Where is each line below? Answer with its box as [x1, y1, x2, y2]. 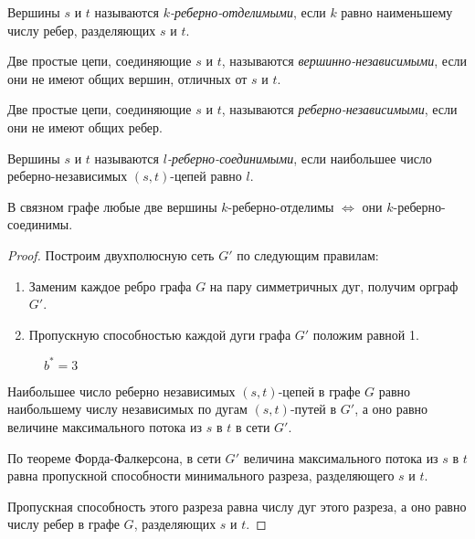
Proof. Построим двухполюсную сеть [7, 245, 215, 264]
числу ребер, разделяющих [7, 20, 156, 39]
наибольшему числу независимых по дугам [7, 399, 248, 418]
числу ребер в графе [7, 514, 120, 534]
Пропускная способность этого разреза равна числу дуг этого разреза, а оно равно [7, 496, 467, 515]
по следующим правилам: [237, 245, 379, 264]
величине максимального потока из [7, 417, 203, 436]
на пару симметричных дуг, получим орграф [209, 276, 459, 295]
